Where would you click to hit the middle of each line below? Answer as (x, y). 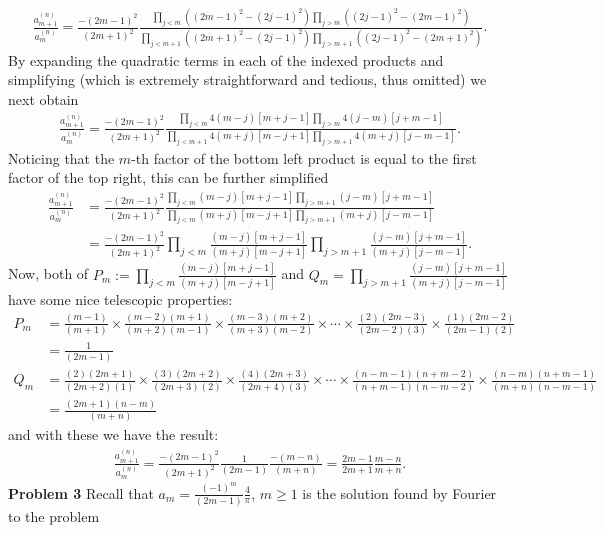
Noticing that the (61, 157)
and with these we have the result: (113, 434)
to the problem (54, 515)
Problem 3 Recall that (81, 492)
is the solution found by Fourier (399, 492)
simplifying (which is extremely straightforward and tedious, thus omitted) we (247, 79)
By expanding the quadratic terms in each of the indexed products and (226, 59)
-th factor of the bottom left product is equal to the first (304, 157)
